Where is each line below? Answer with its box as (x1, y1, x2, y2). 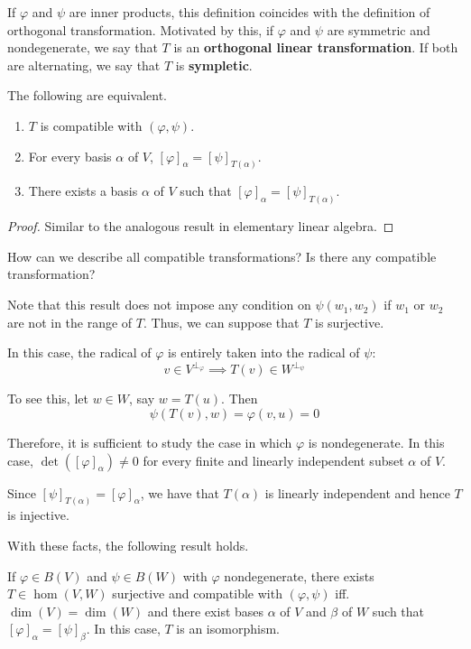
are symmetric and (327, 20, 430, 39)
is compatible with (40, 116, 143, 134)
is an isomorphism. (176, 619, 280, 638)
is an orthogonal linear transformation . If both (173, 38, 458, 57)
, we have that (140, 483, 219, 502)
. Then (221, 389, 258, 408)
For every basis (28, 146, 112, 165)
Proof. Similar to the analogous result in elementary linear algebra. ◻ (7, 217, 394, 236)
